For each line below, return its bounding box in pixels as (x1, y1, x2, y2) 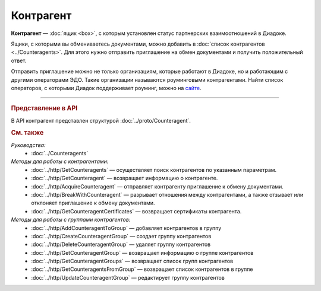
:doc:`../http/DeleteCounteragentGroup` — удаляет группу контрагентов (31, 241, 211, 248)
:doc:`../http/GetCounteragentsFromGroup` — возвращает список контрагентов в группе (31, 266, 253, 273)
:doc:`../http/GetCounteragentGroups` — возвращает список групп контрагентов (31, 258, 234, 265)
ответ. (11, 57, 27, 64)
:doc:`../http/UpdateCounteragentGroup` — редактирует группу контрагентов (31, 274, 225, 281)
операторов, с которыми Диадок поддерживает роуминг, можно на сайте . (11, 84, 202, 91)
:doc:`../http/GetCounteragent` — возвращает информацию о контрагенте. (31, 175, 218, 182)
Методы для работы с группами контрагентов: (11, 216, 131, 223)
